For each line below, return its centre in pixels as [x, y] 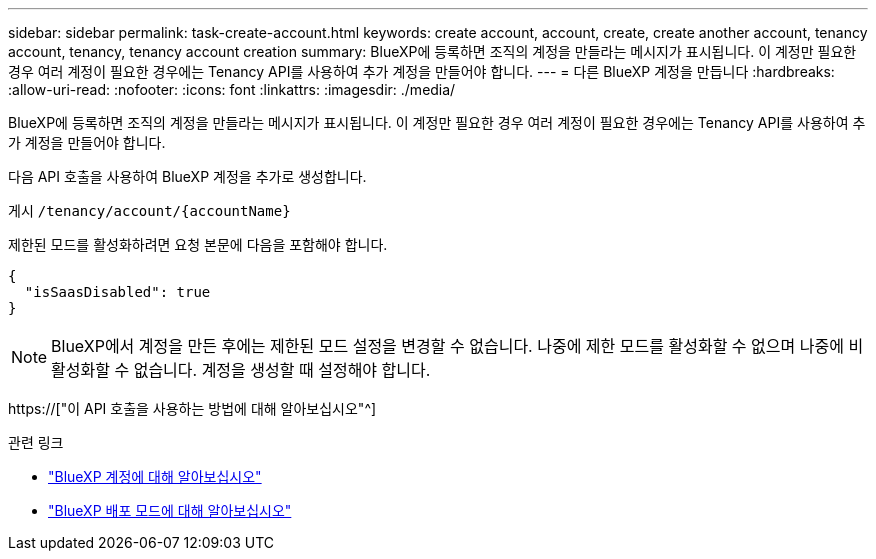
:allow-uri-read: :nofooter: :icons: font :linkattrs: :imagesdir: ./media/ [232, 89]
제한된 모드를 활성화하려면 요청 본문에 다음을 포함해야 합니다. [198, 244]
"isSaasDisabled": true [117, 292]
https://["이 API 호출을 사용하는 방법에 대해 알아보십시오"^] [192, 408]
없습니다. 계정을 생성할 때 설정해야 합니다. [282, 370]
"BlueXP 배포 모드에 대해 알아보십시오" [170, 510]
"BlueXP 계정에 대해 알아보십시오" [155, 476]
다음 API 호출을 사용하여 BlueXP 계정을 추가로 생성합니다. [187, 176]
